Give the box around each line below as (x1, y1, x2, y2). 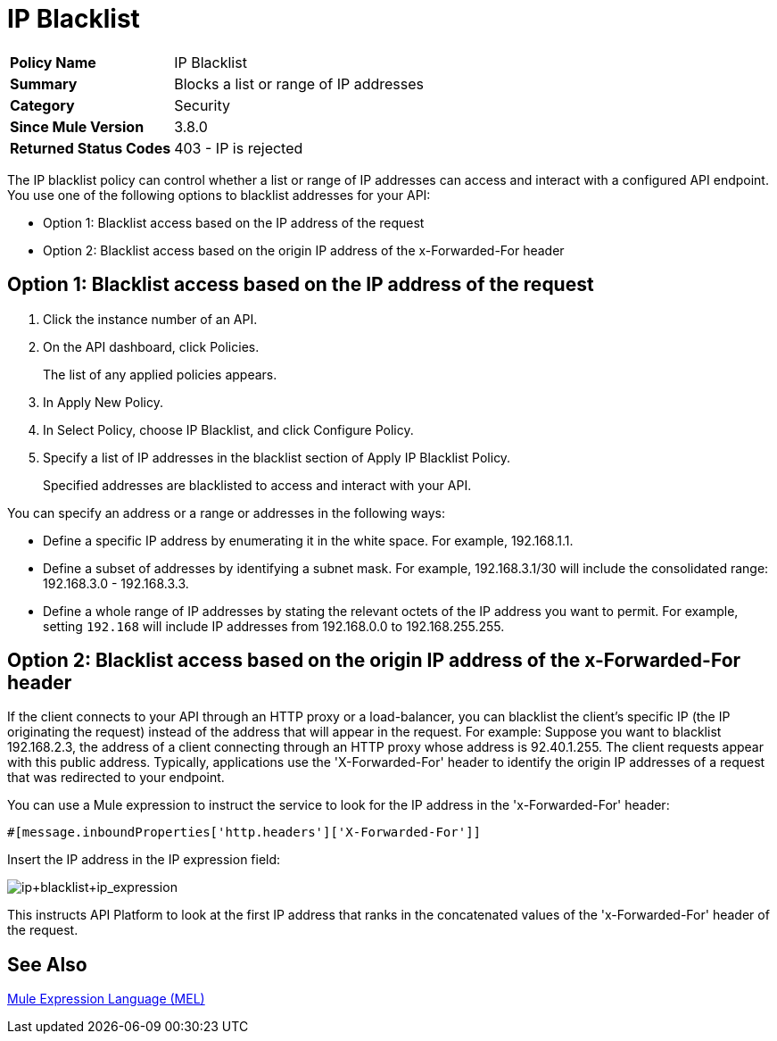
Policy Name (10, 53, 96, 71)
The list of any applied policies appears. (43, 366, 277, 382)
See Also (7, 953, 87, 976)
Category (10, 96, 75, 114)
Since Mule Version (10, 117, 145, 136)
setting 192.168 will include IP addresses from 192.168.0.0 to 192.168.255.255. (43, 618, 505, 634)
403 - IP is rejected (174, 138, 303, 157)
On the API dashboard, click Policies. (43, 338, 260, 354)
